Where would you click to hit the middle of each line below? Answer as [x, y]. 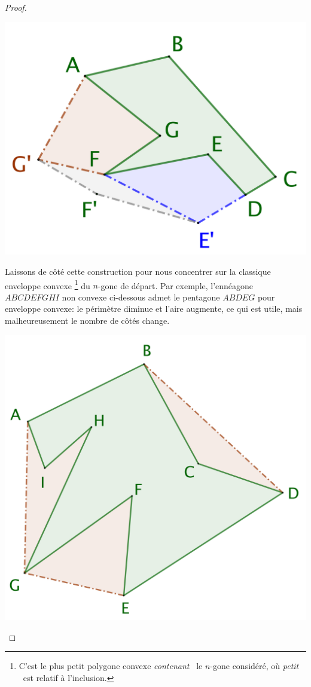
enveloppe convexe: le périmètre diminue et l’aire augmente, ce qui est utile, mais [154, 309]
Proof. [16, 7]
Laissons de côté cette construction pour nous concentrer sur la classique [138, 271]
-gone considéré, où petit [254, 666]
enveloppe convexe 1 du [48, 284]
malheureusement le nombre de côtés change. [87, 321]
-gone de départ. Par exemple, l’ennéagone [176, 285]
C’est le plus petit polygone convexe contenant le [111, 666]
